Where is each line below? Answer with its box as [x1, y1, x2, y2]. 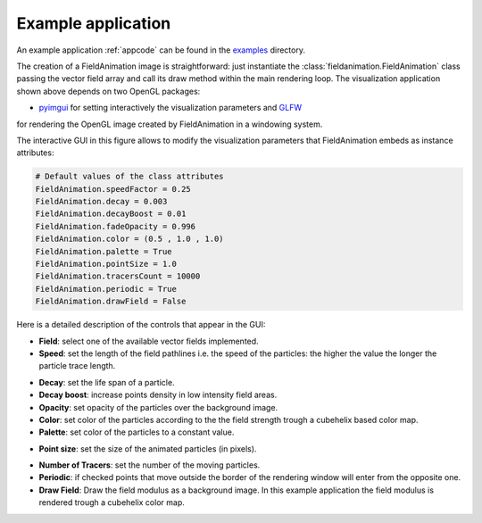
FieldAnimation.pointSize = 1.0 [35, 259, 178, 269]
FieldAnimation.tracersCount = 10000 [35, 271, 201, 281]
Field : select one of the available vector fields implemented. [38, 336, 259, 346]
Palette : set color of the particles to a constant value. [38, 427, 235, 437]
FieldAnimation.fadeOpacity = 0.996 [35, 221, 196, 231]
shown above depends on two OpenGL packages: [16, 86, 201, 96]
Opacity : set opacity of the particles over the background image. [38, 402, 278, 412]
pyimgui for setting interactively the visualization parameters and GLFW [38, 103, 303, 113]
